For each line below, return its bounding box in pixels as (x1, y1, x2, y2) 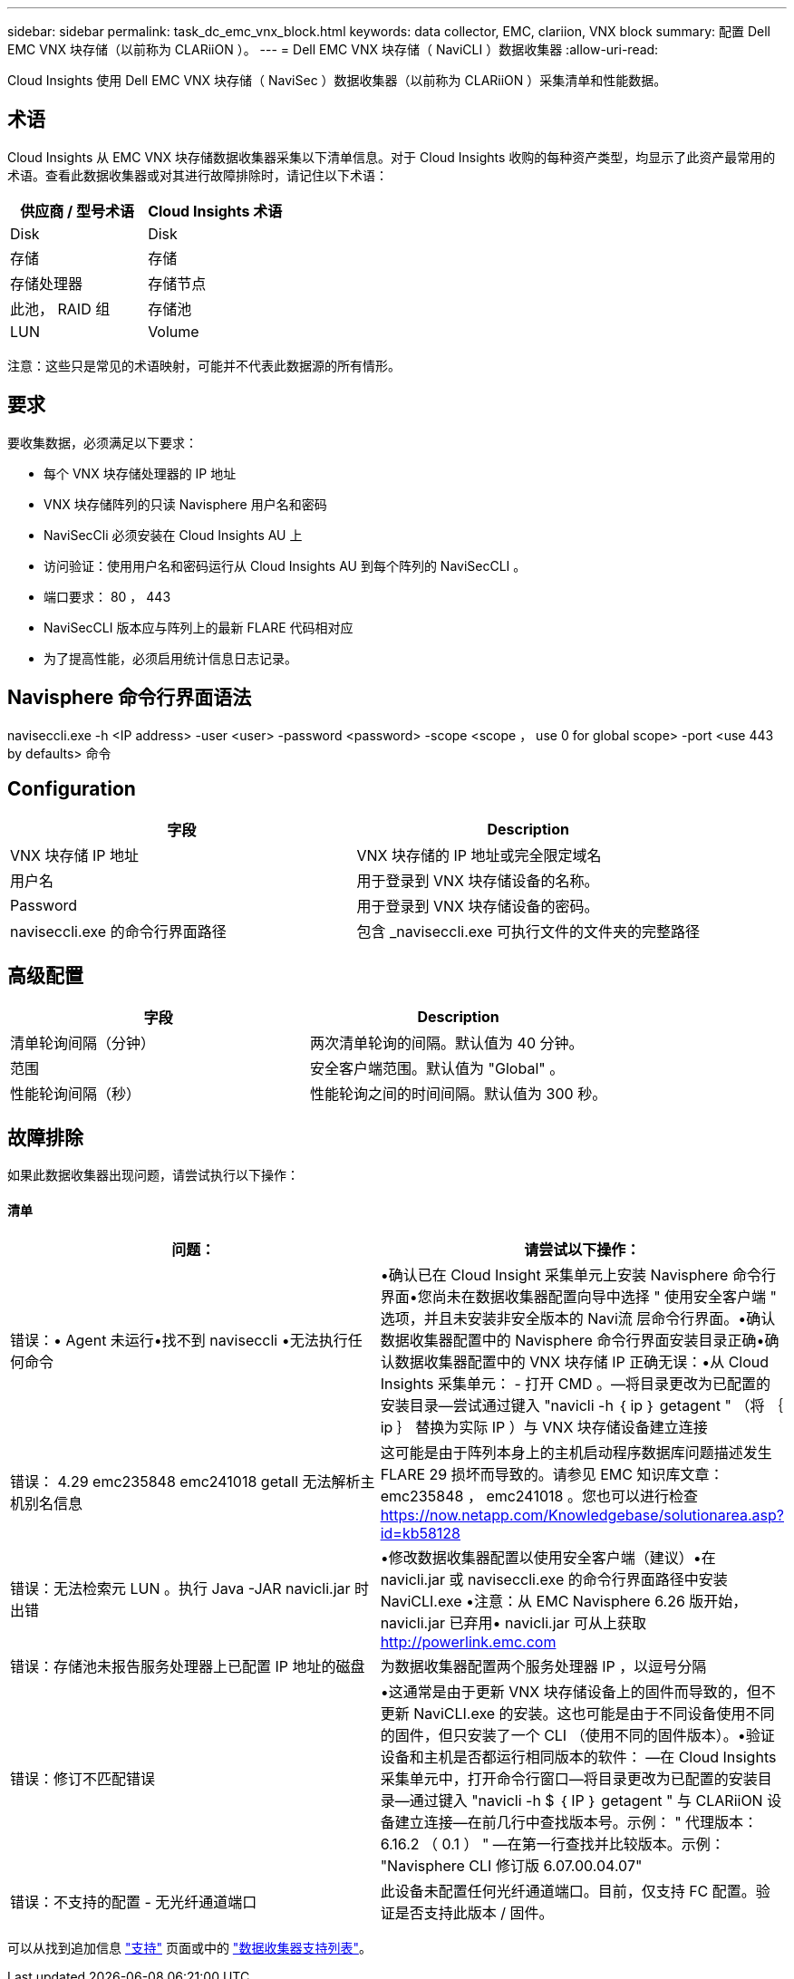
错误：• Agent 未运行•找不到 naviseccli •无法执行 (10, 1331, 348, 1350)
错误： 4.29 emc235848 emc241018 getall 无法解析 (10, 1472, 361, 1491)
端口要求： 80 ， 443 (44, 588, 171, 604)
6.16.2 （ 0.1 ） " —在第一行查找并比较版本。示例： (380, 1835, 725, 1854)
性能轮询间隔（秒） (10, 1085, 141, 1104)
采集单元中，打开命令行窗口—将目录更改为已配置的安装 (380, 1770, 758, 1789)
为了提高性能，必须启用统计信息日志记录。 (44, 650, 297, 666)
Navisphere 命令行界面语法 (7, 686, 252, 710)
